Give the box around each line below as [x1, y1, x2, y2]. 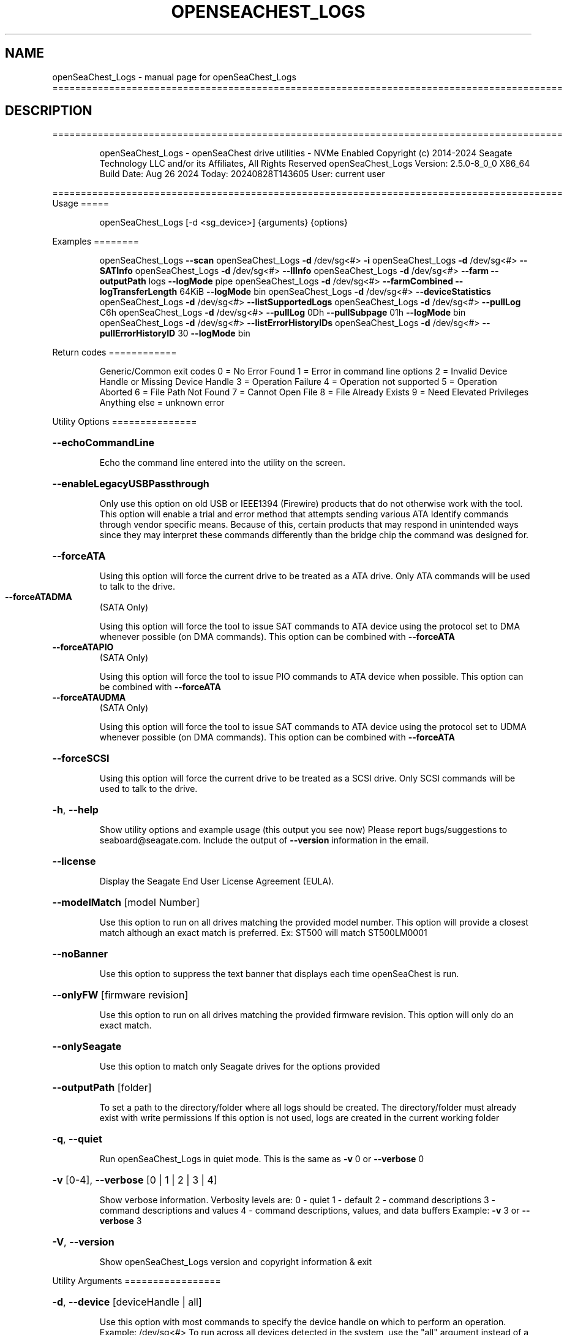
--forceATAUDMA [52, 692, 126, 703]
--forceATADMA [5, 591, 72, 603]
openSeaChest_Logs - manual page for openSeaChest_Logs [52, 71, 296, 82]
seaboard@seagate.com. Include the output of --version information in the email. [99, 835, 429, 846]
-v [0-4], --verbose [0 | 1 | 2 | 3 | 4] [52, 1174, 217, 1187]
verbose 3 [99, 1215, 142, 1227]
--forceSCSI [52, 752, 110, 765]
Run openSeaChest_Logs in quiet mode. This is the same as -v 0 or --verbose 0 [99, 1154, 424, 1165]
